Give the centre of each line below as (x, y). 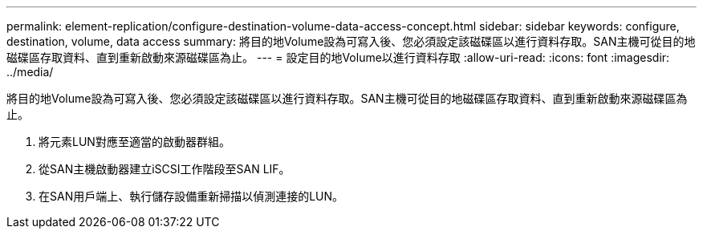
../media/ (30, 72)
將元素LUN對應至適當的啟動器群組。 (134, 142)
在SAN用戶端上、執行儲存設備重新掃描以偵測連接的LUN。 (191, 196)
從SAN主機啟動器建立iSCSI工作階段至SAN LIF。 (165, 169)
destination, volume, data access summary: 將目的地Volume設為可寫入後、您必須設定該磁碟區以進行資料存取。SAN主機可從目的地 (351, 41)
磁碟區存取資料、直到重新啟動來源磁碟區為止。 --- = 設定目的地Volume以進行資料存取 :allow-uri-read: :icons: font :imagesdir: (338, 57)
